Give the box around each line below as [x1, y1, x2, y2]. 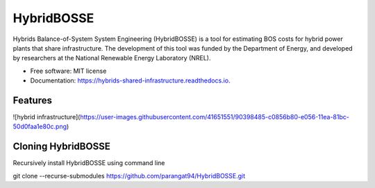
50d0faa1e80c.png [12, 122, 67, 131]
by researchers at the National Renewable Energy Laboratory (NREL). [12, 54, 211, 62]
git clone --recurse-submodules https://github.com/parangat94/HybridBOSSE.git [12, 171, 246, 180]
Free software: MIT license [30, 67, 107, 75]
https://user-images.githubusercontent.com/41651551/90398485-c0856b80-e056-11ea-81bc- [80, 113, 350, 121]
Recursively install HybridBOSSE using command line [12, 159, 165, 167]
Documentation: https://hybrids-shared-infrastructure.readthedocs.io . [30, 76, 231, 85]
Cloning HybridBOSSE [12, 141, 110, 153]
